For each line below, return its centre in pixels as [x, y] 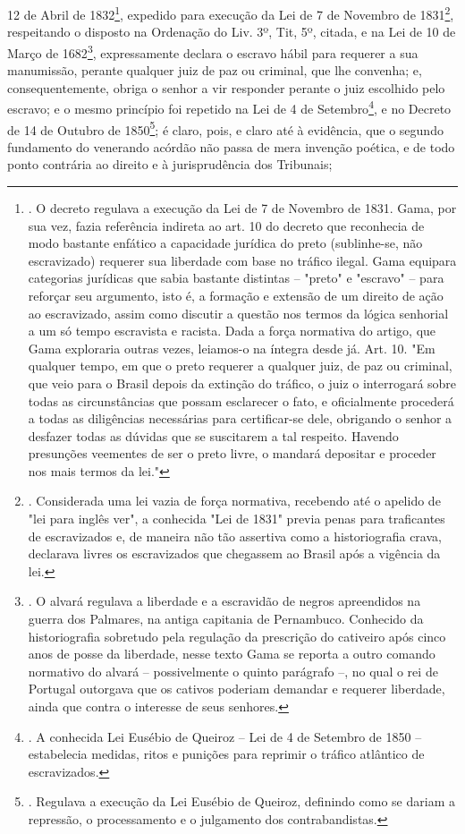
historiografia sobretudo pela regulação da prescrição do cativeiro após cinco [237, 636]
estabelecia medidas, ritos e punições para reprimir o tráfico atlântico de [226, 754]
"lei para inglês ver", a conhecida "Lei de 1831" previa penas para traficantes [237, 519]
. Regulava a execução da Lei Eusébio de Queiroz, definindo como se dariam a [241, 801]
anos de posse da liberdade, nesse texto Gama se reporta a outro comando [232, 654]
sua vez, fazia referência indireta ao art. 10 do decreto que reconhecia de [226, 225]
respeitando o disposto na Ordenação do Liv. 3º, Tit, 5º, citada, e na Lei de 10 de [232, 32]
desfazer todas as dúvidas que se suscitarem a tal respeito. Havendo [213, 435]
